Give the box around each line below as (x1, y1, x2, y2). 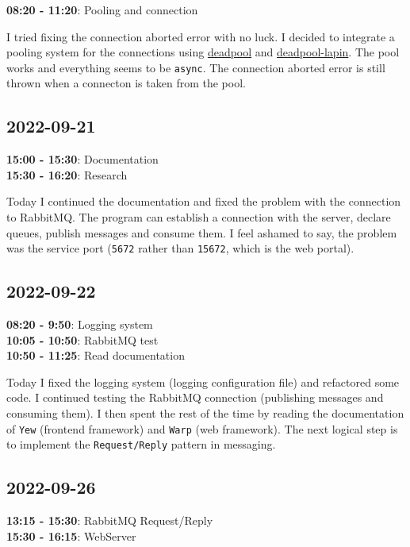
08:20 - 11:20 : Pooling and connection (6, 2, 198, 17)
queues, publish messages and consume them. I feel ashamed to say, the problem (6, 224, 397, 241)
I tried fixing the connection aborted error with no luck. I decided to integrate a (6, 28, 395, 44)
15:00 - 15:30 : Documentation (6, 151, 159, 168)
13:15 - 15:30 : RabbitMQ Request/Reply (6, 512, 213, 529)
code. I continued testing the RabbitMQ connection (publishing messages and (6, 389, 384, 406)
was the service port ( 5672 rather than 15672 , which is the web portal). (6, 240, 354, 256)
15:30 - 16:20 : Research (6, 166, 128, 183)
